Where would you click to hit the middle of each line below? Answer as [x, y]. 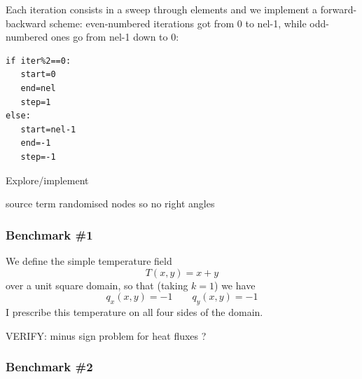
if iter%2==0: [39, 61]
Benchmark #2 [49, 367]
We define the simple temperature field [89, 260]
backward [26, 23]
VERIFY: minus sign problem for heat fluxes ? [106, 335]
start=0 [38, 75]
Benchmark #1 [49, 234]
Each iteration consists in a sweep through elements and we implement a [162, 9]
